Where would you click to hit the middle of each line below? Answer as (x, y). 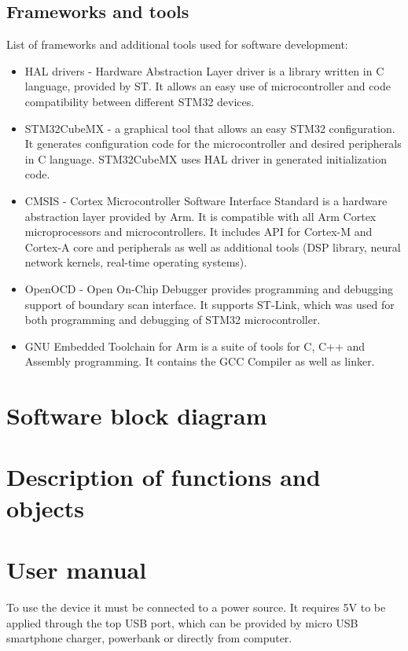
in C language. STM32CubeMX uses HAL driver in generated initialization (206, 158)
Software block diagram (137, 416)
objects (46, 508)
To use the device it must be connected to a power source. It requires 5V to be (196, 607)
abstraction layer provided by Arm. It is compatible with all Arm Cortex (200, 216)
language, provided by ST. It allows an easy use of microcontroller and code (208, 86)
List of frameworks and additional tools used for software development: (177, 44)
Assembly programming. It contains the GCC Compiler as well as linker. (200, 361)
